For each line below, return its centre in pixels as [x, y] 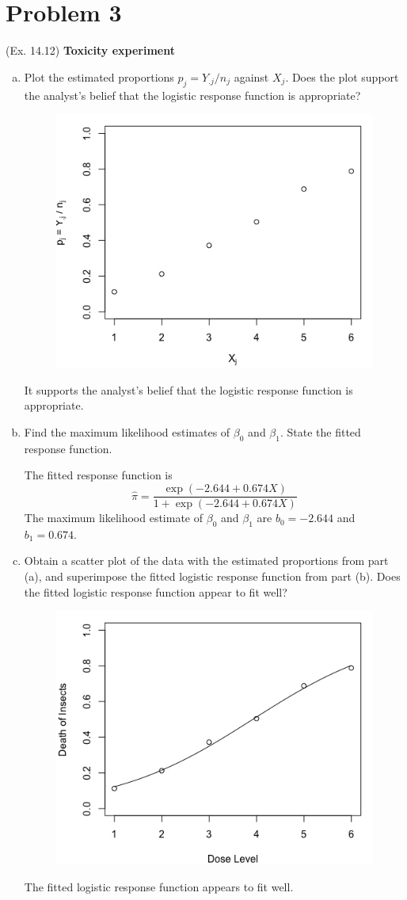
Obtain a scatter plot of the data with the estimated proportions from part [206, 561]
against [251, 76]
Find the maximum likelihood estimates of [127, 432]
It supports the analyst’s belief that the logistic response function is [188, 389]
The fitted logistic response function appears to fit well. [159, 887]
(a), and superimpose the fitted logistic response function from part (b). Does [212, 576]
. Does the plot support [342, 76]
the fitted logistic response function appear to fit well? [156, 591]
